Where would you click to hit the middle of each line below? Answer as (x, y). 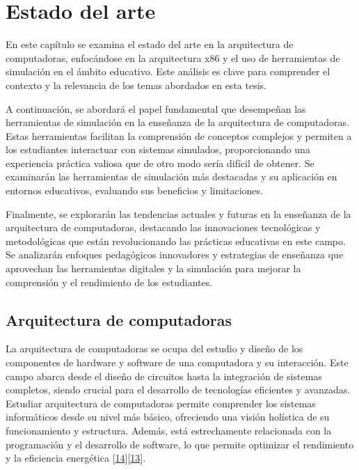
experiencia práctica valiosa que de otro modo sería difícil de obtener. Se (160, 163)
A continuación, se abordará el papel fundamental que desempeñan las (156, 108)
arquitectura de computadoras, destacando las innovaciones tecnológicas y (163, 227)
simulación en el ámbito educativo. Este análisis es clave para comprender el (168, 71)
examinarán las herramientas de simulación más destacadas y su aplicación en (171, 177)
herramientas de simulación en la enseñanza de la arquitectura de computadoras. (177, 122)
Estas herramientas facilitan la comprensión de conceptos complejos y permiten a (179, 135)
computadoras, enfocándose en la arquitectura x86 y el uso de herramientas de (173, 57)
